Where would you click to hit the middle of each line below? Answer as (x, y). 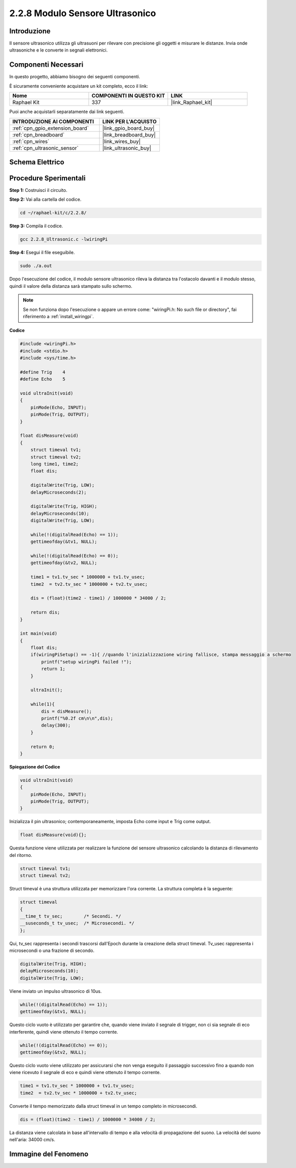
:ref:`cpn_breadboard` (39, 135)
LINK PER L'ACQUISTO (130, 121)
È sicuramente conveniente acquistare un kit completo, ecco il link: (79, 86)
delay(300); (56, 725)
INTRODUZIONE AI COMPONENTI (53, 121)
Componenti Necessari (46, 65)
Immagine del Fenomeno (49, 1154)
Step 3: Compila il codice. (36, 226)
